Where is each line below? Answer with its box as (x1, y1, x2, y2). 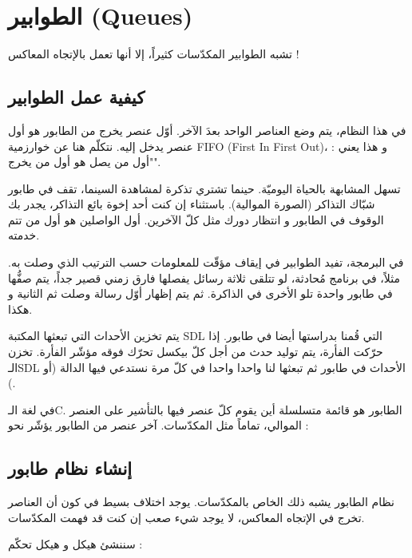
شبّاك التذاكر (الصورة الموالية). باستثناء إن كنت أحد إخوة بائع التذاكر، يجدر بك (8, 196, 375, 212)
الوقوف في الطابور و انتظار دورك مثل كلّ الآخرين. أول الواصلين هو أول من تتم (8, 211, 384, 228)
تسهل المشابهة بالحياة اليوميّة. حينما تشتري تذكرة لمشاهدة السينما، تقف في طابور (8, 180, 401, 196)
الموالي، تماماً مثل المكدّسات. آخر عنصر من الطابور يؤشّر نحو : (8, 417, 309, 433)
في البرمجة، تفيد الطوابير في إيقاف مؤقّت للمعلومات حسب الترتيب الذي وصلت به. (8, 254, 404, 271)
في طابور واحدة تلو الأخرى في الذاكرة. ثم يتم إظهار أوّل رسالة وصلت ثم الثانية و (8, 285, 393, 302)
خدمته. (8, 227, 40, 243)
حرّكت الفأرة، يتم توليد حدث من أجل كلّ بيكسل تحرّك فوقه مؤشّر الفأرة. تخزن (8, 343, 383, 360)
